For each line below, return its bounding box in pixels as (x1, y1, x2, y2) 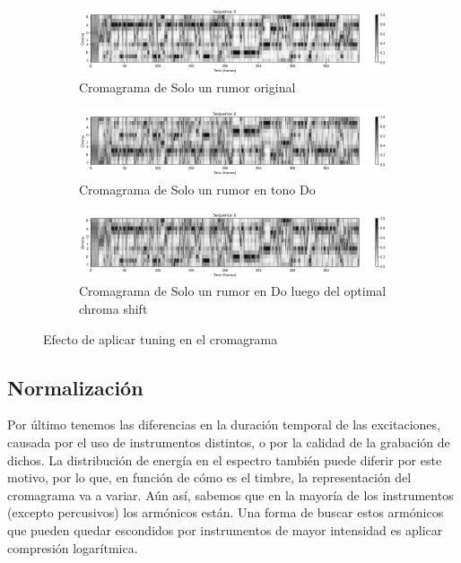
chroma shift (79, 299, 148, 317)
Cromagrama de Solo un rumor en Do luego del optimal (79, 281, 387, 300)
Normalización (7, 373, 144, 401)
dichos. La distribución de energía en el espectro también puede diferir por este (7, 450, 442, 469)
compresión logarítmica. (7, 538, 138, 557)
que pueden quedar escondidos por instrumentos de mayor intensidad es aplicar (7, 520, 443, 539)
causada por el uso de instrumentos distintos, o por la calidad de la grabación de (7, 432, 450, 451)
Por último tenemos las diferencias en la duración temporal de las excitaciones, (7, 415, 440, 434)
